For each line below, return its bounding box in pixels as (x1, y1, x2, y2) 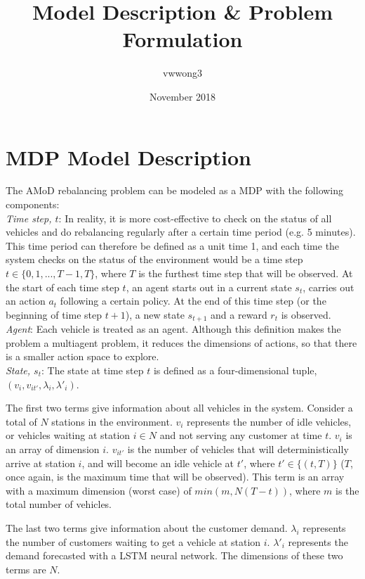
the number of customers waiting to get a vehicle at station (6, 534, 261, 549)
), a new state (125, 307, 185, 322)
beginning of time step (6, 307, 102, 322)
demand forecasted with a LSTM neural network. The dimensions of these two (6, 548, 343, 563)
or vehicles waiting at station (6, 428, 131, 443)
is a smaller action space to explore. (6, 349, 159, 364)
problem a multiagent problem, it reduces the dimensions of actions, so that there (6, 335, 357, 350)
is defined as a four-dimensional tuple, (153, 363, 317, 378)
